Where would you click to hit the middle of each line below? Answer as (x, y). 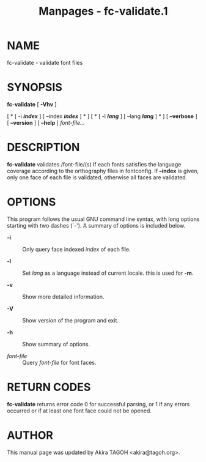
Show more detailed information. (63, 296)
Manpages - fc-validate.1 (103, 11)
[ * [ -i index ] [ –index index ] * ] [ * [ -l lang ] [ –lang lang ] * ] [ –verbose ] (102, 116)
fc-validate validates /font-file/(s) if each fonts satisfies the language (94, 164)
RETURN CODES (49, 387)
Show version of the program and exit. (70, 320)
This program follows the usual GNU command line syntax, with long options (103, 219)
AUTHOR (30, 435)
